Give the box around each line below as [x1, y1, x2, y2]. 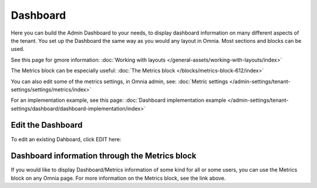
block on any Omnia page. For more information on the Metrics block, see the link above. [11, 175, 226, 182]
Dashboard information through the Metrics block [11, 151, 197, 161]
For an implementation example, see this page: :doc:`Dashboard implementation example [11, 97, 227, 104]
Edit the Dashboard [11, 120, 83, 130]
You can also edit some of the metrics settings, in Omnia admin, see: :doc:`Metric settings [11, 78, 228, 85]
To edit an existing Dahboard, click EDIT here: [11, 135, 122, 143]
